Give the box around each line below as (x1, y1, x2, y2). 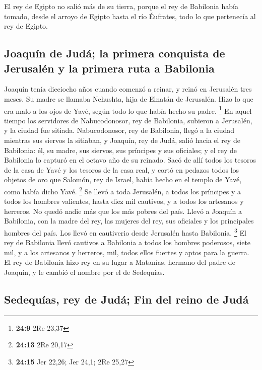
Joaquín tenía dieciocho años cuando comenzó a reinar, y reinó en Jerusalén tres (4, 84, 252, 94)
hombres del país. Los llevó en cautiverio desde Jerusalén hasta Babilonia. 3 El (4, 226, 246, 238)
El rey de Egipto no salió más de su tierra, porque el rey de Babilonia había (4, 1, 238, 11)
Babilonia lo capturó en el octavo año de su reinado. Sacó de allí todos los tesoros (4, 155, 256, 165)
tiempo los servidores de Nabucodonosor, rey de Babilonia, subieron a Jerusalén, (4, 115, 252, 125)
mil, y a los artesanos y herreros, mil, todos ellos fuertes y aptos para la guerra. (4, 247, 249, 257)
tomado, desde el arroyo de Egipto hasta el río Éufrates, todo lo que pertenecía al (4, 11, 256, 21)
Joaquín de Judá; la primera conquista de (4, 45, 225, 61)
